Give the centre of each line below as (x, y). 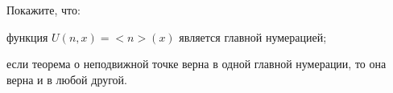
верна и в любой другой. (67, 79)
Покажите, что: (43, 10)
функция (27, 36)
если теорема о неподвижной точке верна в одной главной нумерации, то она (196, 64)
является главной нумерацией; (253, 36)
